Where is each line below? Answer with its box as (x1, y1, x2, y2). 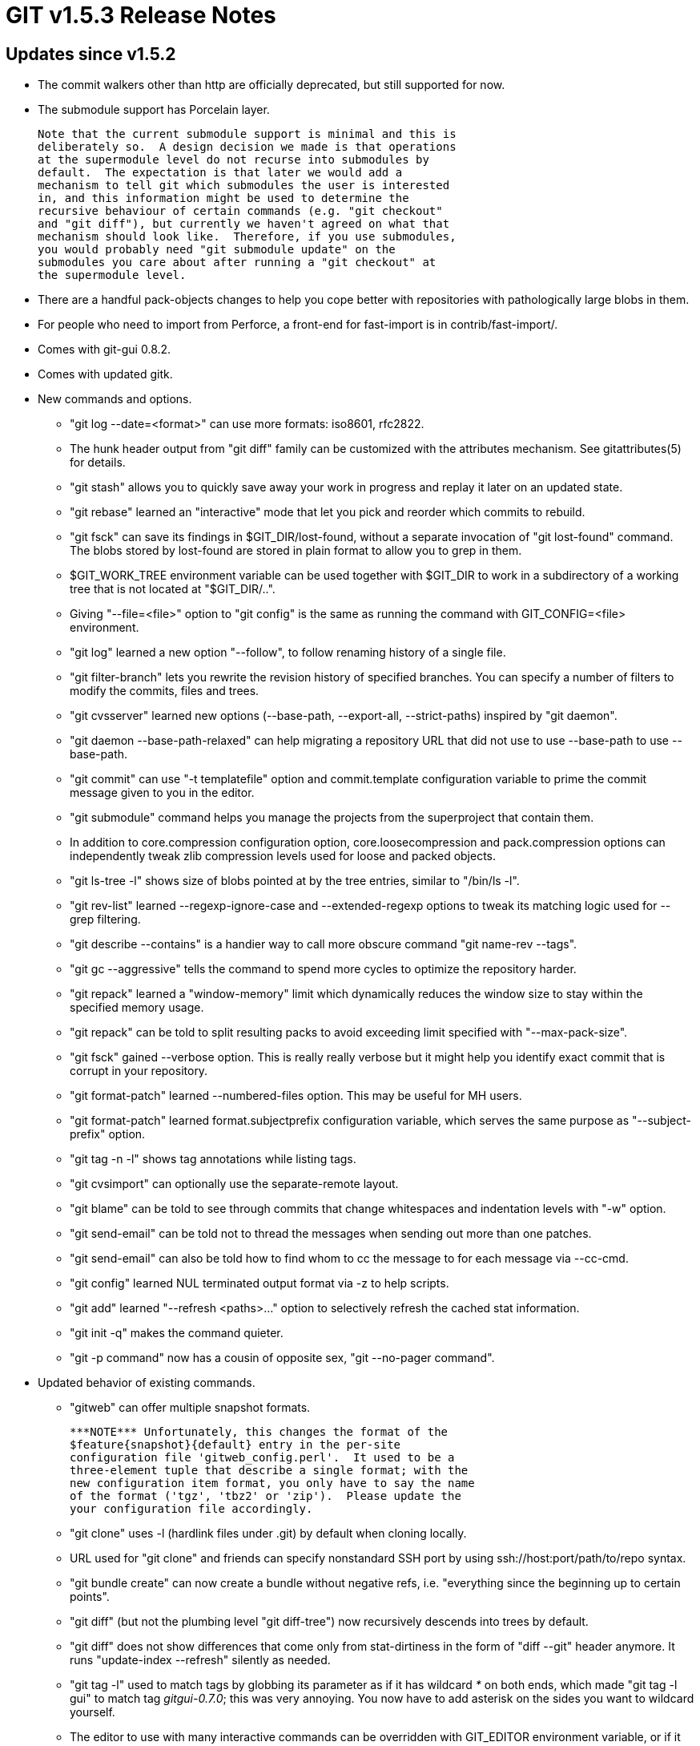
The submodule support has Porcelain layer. (38, 103, 270, 117)
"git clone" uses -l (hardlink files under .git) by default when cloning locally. (70, 1526, 467, 1541)
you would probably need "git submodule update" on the (38, 243, 396, 257)
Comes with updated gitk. (38, 367, 173, 382)
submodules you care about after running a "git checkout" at (38, 256, 436, 269)
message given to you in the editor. (70, 786, 255, 800)
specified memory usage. (70, 1000, 204, 1015)
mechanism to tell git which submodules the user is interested (38, 179, 450, 192)
